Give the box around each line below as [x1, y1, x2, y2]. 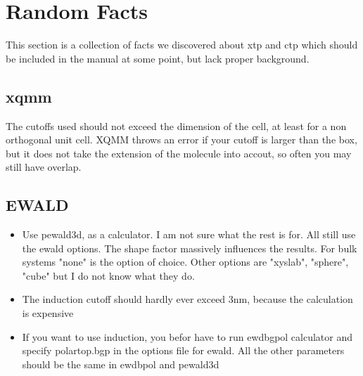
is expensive [22, 306, 74, 320]
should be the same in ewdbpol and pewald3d [22, 356, 219, 371]
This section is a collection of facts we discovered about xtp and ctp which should [6, 37, 358, 52]
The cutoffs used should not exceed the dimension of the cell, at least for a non [6, 118, 347, 133]
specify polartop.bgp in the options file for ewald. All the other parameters [22, 343, 345, 358]
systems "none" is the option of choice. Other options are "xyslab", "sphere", [22, 254, 349, 269]
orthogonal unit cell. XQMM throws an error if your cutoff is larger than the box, [6, 132, 357, 147]
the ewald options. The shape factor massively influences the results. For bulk [22, 240, 357, 255]
